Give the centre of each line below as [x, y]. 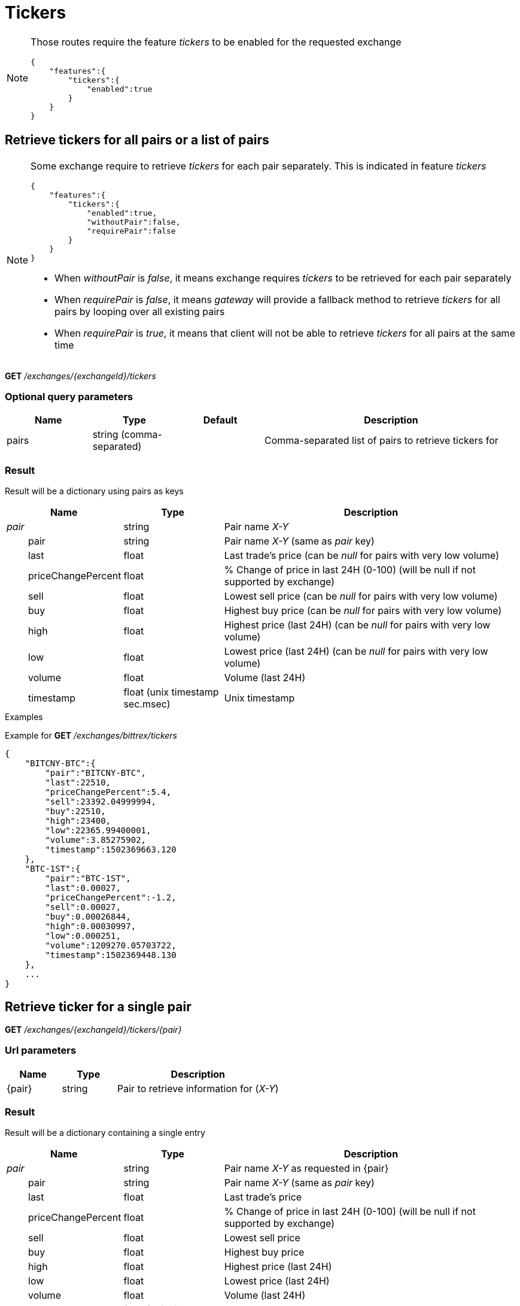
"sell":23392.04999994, [101, 802]
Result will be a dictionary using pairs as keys [94, 491]
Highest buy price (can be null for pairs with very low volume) [363, 611]
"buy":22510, [75, 811]
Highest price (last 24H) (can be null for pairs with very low [357, 625]
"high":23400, [78, 821]
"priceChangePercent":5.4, [108, 792]
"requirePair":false [131, 231]
